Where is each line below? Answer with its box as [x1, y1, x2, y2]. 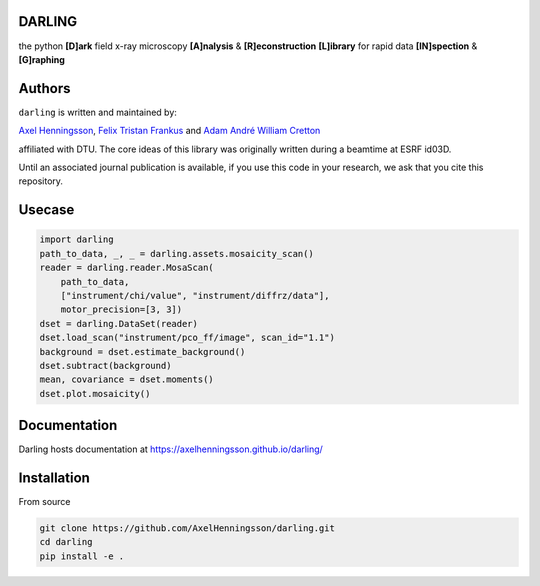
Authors [18, 80, 71, 97]
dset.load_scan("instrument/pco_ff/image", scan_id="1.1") [39, 332, 335, 344]
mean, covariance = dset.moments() [39, 374, 214, 385]
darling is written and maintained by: [18, 106, 177, 118]
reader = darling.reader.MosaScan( [39, 262, 214, 274]
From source [18, 496, 71, 508]
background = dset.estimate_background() [39, 346, 246, 357]
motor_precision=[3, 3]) [60, 304, 183, 315]
